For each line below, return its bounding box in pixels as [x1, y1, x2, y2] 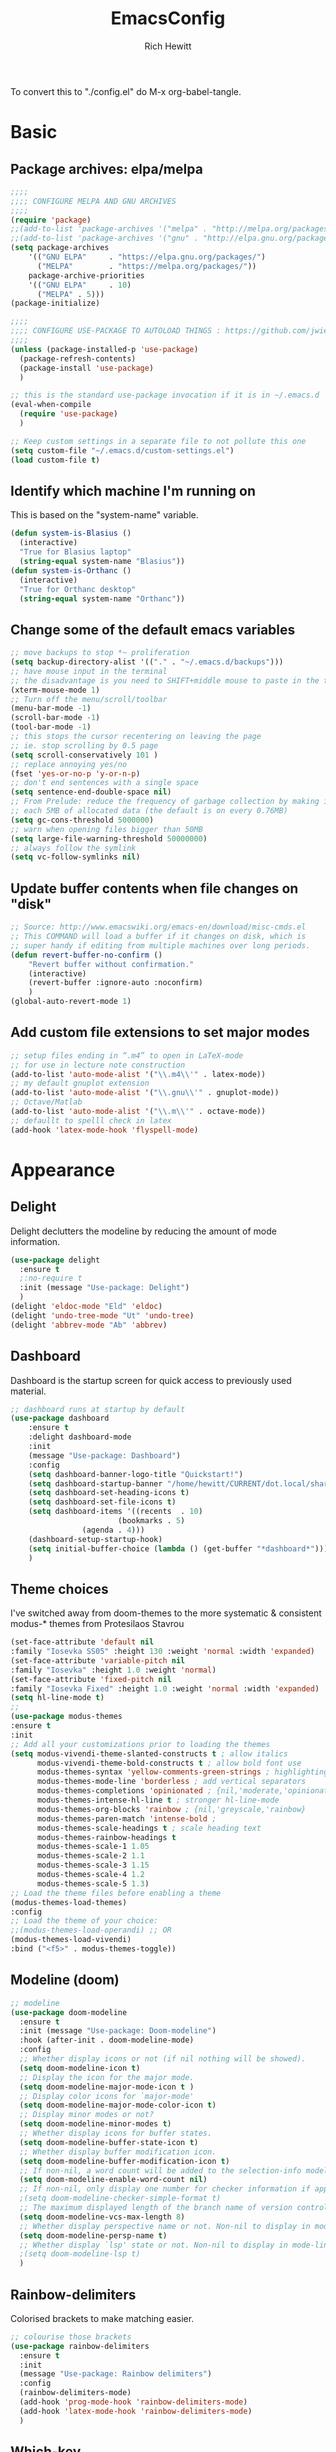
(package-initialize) [10, 298, 101, 309]
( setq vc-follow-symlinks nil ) [10, 852, 141, 862]
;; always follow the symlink [10, 843, 137, 853]
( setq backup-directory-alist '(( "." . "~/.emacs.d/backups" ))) [10, 657, 284, 667]
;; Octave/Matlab [10, 1097, 83, 1107]
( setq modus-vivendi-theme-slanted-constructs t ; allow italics [10, 1748, 288, 1759]
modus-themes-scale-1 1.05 [36, 1842, 150, 1852]
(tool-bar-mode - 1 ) [10, 722, 92, 732]
